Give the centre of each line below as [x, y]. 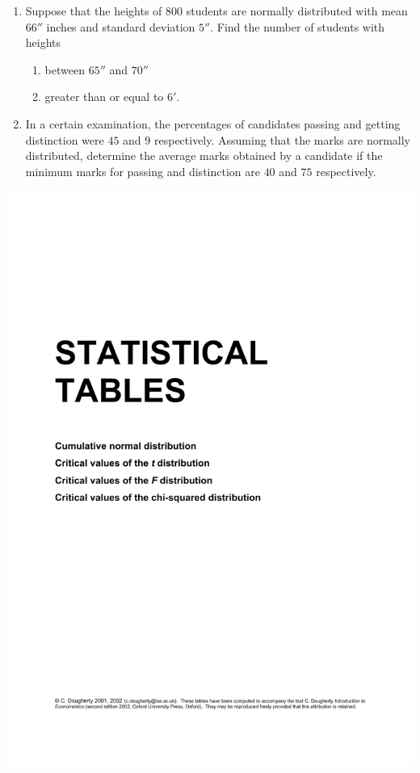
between [65, 69]
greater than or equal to [104, 97]
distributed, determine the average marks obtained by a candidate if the [204, 155]
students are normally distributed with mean [297, 11]
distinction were [65, 139]
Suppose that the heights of [94, 11]
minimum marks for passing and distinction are [143, 171]
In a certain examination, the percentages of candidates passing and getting [213, 123]
